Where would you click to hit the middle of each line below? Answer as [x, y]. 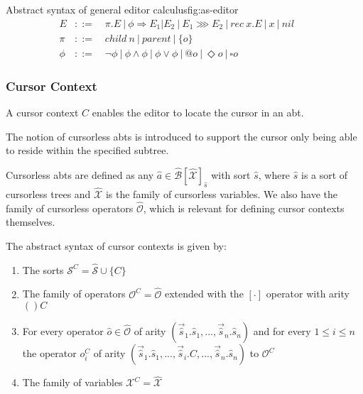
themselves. [31, 222]
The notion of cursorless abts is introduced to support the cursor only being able [181, 136]
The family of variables [72, 382]
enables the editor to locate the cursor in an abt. [198, 112]
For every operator [63, 331]
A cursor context [42, 112]
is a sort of [324, 174]
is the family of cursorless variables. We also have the [221, 193]
